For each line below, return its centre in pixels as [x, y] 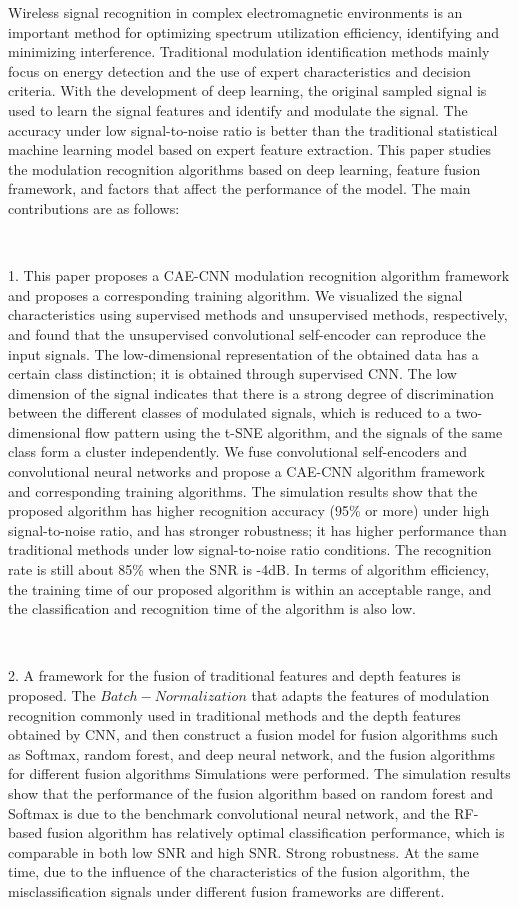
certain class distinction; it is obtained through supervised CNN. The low [232, 373]
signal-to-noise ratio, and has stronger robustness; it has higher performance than [257, 529]
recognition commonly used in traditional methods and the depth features [234, 714]
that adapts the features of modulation [370, 695]
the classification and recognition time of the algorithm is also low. [212, 608]
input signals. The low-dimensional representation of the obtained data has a [243, 353]
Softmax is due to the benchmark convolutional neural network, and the [229, 812]
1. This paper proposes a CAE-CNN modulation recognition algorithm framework [259, 275]
